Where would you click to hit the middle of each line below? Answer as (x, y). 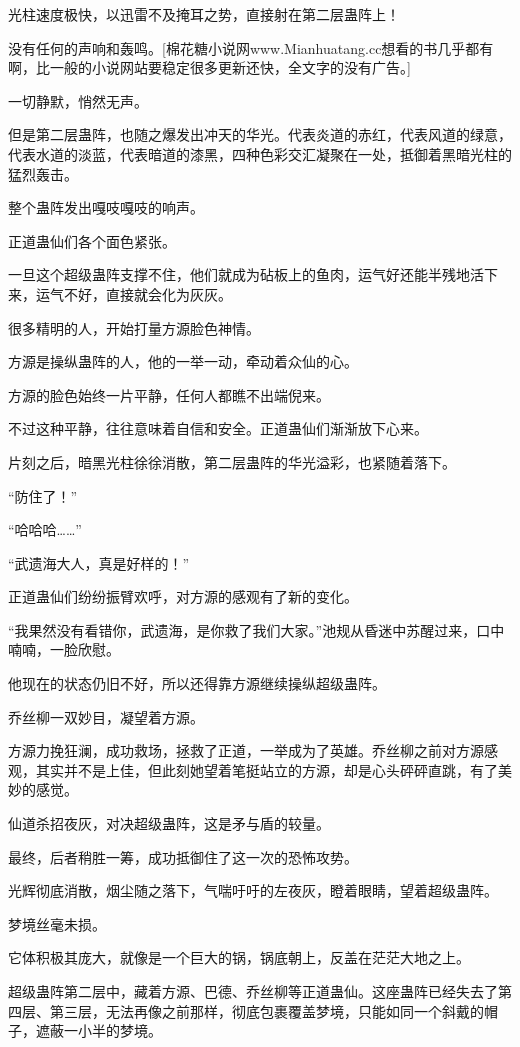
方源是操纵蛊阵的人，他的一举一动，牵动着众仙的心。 (183, 361)
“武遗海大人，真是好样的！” (99, 562)
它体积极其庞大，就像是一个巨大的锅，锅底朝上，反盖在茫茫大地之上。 (239, 957)
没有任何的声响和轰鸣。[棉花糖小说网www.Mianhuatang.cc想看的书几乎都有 (251, 47)
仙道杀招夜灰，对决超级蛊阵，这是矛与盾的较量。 (169, 823)
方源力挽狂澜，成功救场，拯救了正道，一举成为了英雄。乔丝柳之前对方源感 (253, 750)
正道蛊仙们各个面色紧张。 (92, 240)
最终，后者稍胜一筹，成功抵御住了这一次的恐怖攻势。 (183, 856)
